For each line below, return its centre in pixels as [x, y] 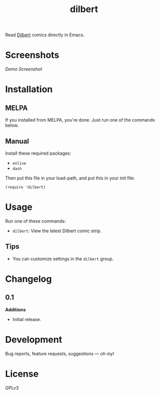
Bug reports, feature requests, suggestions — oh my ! [60, 353]
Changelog [28, 279]
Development [34, 339]
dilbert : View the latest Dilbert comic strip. [57, 231]
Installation [29, 89]
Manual [17, 141]
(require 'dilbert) [25, 187]
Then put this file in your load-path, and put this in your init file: [70, 178]
